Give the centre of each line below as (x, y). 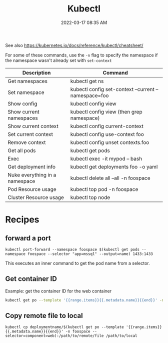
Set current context (30, 134)
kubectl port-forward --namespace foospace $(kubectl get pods (72, 249)
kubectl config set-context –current (112, 89)
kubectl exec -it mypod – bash (106, 158)
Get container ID (31, 279)
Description (36, 72)
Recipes (22, 220)
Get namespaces (27, 81)
